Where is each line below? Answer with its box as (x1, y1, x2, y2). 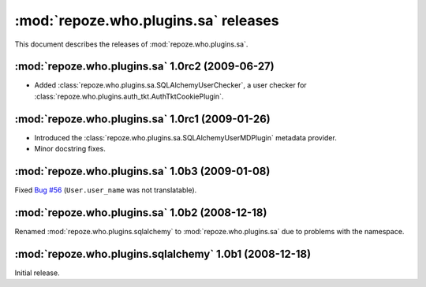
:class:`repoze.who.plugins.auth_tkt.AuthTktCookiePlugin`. (34, 91, 224, 101)
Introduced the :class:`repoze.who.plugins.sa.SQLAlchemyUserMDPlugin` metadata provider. (34, 132, 337, 142)
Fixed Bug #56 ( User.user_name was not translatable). (14, 185, 197, 195)
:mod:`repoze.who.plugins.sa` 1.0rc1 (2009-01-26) (14, 112, 271, 125)
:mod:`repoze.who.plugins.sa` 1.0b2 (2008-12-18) (14, 206, 267, 219)
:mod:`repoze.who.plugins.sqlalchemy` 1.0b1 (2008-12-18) (14, 247, 312, 260)
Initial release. (14, 268, 60, 278)
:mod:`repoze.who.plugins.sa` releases (14, 12, 279, 29)
